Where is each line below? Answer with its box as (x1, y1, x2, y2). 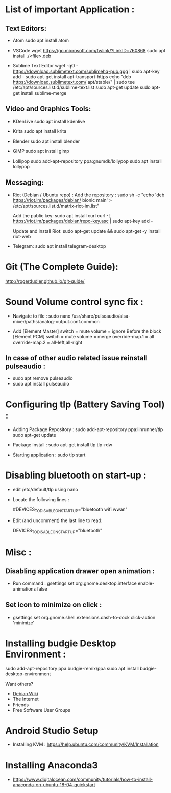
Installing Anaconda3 (5, 759, 98, 771)
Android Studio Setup (5, 724, 99, 736)
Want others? (5, 681, 33, 687)
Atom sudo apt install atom (12, 37, 69, 43)
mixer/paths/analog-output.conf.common (12, 318, 100, 324)
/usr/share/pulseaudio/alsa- (71, 313, 131, 319)
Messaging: (5, 178, 44, 187)
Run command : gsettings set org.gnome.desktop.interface (12, 580, 137, 586)
